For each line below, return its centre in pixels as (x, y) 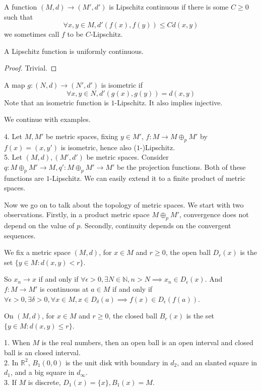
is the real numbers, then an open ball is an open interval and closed (147, 342)
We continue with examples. (47, 119)
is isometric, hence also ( (99, 147)
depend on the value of (39, 225)
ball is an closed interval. (42, 352)
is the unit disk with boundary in (117, 362)
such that (19, 16)
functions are (24, 178)
